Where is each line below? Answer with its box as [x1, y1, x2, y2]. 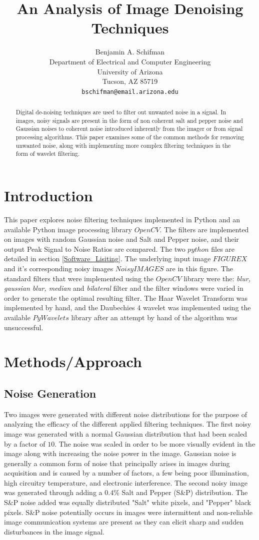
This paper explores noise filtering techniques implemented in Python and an [4, 214, 240, 225]
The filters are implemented [164, 224, 249, 234]
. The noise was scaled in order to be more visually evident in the [54, 438, 255, 449]
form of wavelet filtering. [15, 149, 80, 158]
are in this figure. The [166, 263, 233, 273]
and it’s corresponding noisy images [4, 263, 113, 273]
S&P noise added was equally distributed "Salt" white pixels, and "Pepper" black [4, 497, 251, 508]
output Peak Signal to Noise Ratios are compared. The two [4, 243, 185, 254]
